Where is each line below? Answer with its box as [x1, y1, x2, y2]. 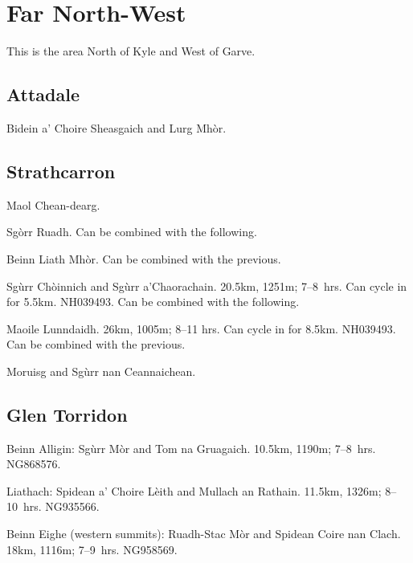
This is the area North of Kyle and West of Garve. [6, 43, 256, 59]
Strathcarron [6, 158, 116, 183]
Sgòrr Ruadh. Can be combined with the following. [6, 223, 257, 240]
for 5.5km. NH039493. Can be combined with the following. [6, 293, 300, 310]
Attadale [6, 82, 80, 107]
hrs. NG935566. [22, 498, 100, 515]
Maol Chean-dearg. [6, 196, 100, 213]
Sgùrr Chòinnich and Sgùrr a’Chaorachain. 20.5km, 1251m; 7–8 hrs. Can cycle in [6, 277, 407, 294]
